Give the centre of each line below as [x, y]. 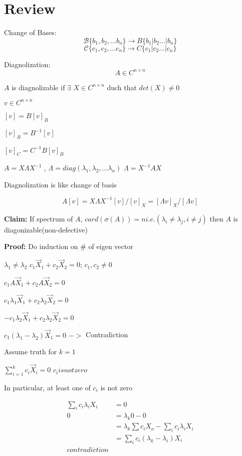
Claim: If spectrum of [39, 218]
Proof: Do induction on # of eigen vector [69, 246]
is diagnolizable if [38, 87]
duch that [122, 87]
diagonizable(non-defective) [46, 229]
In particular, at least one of [47, 387]
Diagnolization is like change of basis [60, 184]
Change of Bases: [30, 32]
